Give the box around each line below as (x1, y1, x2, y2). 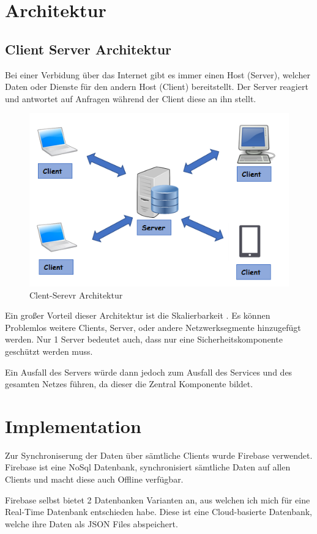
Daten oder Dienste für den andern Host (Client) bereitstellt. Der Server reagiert (5, 80, 308, 93)
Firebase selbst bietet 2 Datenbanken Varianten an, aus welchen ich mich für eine (5, 493, 310, 506)
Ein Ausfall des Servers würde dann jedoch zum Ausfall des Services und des (5, 365, 293, 378)
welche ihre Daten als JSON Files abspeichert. (5, 517, 178, 530)
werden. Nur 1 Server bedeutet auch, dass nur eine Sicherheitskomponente (5, 333, 283, 346)
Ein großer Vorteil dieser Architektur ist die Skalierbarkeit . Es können (5, 309, 270, 322)
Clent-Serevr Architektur (29, 288, 123, 301)
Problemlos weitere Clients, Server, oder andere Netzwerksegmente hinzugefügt (5, 321, 301, 333)
